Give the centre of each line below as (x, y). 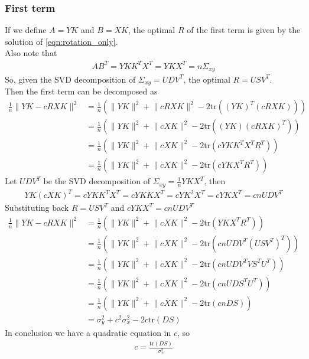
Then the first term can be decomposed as (81, 91)
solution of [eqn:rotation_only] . (61, 41)
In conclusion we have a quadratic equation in (88, 333)
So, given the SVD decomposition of (70, 79)
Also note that (31, 53)
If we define (26, 30)
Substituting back (37, 208)
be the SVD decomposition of (97, 181)
